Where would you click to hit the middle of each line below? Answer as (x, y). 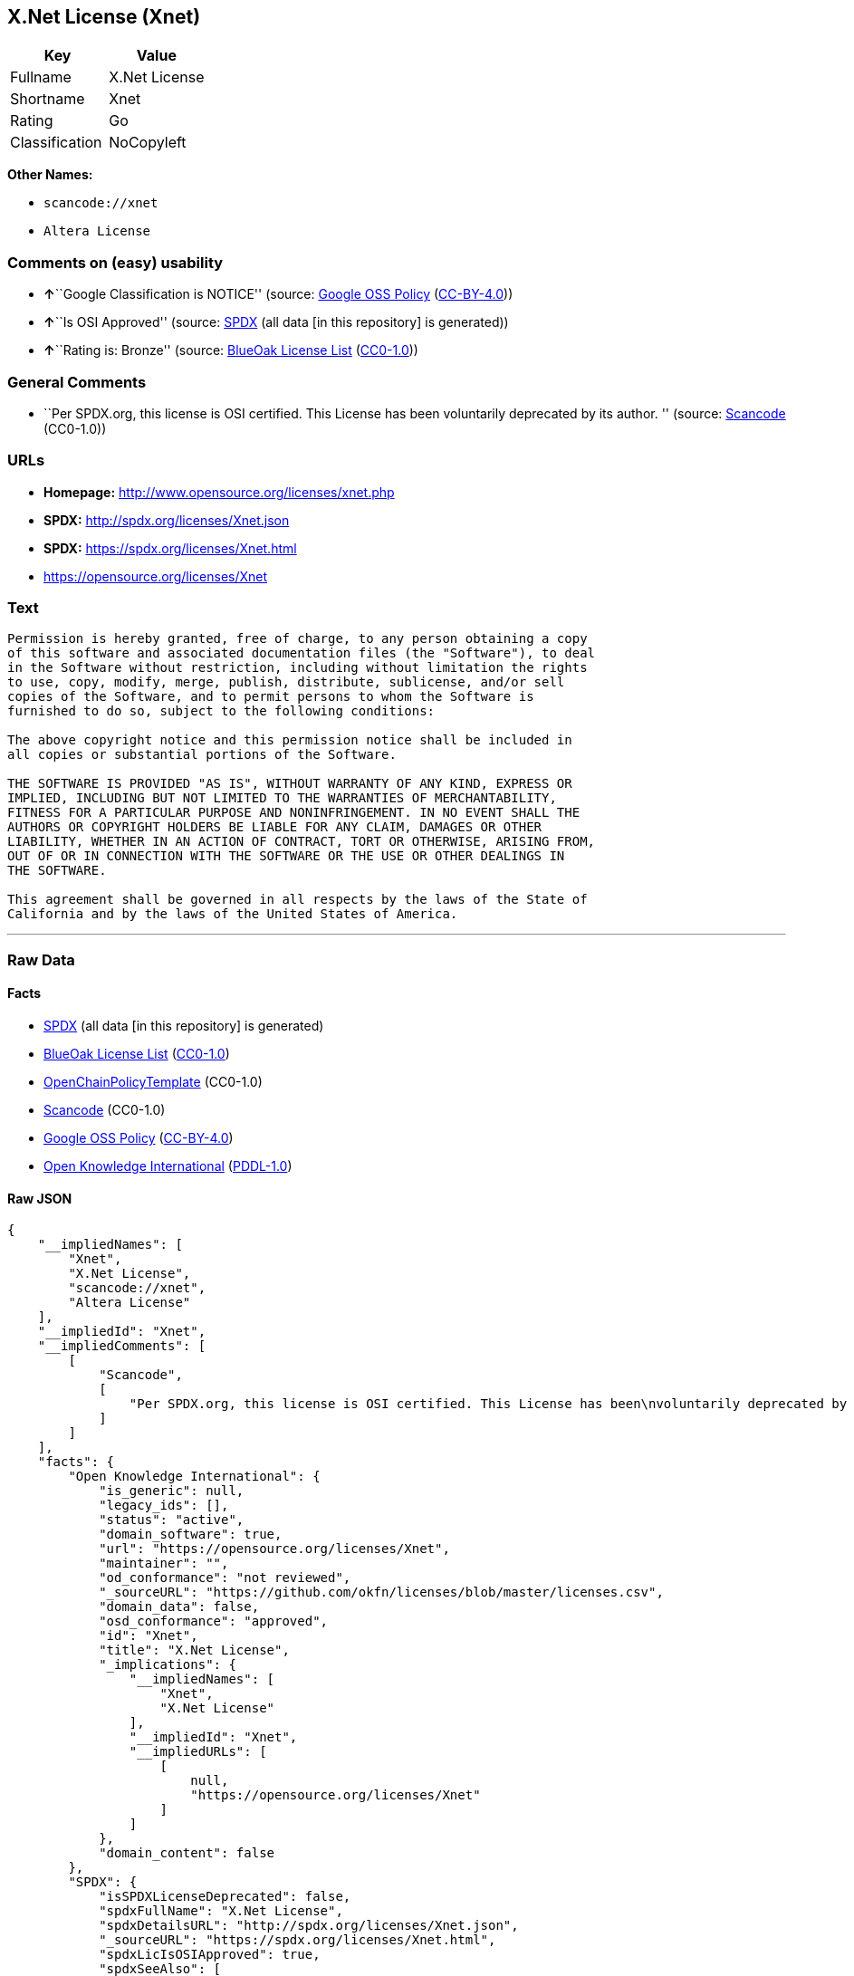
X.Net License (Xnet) (104, 17)
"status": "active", (172, 1520)
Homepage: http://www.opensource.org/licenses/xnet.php (219, 492)
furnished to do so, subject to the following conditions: (221, 711)
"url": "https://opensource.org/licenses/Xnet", (274, 1549)
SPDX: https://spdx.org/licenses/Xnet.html (170, 548)
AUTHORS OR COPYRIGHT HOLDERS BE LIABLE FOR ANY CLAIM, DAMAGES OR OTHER (275, 827)
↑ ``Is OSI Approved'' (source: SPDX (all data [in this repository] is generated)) (276, 322)
